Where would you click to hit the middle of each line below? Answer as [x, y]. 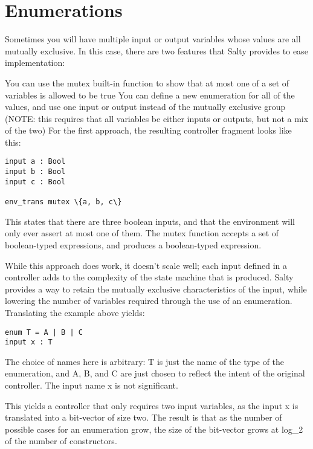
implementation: [35, 63]
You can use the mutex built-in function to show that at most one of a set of [147, 82]
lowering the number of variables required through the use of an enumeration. [149, 301]
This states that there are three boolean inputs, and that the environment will [150, 221]
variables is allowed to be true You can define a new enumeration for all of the [150, 95]
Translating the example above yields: [75, 312]
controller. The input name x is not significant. [92, 385]
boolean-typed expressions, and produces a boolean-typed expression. [133, 244]
